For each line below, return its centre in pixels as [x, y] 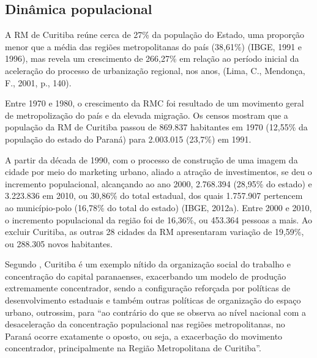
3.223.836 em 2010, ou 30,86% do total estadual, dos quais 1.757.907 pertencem [154, 196]
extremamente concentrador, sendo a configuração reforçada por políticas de [148, 288]
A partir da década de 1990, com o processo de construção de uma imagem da [151, 159]
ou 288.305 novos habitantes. [59, 243]
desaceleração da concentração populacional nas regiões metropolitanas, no [145, 324]
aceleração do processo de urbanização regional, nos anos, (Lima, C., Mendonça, [155, 70]
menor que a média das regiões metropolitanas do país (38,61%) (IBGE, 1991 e [154, 46]
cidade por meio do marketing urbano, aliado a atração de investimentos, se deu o [158, 172]
